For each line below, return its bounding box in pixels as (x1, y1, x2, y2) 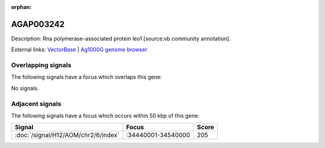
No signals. (11, 84, 39, 91)
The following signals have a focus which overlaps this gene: (11, 73, 162, 81)
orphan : (11, 4, 32, 10)
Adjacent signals (11, 99, 61, 108)
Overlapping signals (11, 61, 72, 69)
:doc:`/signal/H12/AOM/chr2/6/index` (14, 131, 120, 140)
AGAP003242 (11, 19, 65, 29)
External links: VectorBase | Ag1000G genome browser (11, 46, 147, 54)
